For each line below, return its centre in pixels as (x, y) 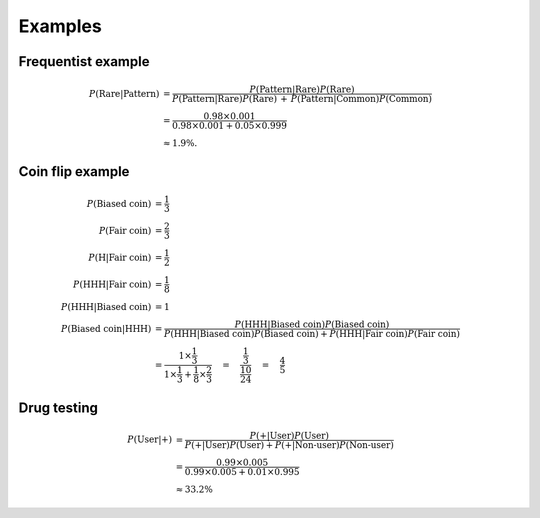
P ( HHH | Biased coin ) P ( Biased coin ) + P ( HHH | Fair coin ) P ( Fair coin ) (311, 334)
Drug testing (58, 407)
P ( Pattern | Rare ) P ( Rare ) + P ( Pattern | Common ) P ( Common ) (302, 99)
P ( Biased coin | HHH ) (106, 328)
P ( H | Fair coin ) (120, 257)
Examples (60, 26)
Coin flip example (74, 171)
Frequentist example (84, 61)
